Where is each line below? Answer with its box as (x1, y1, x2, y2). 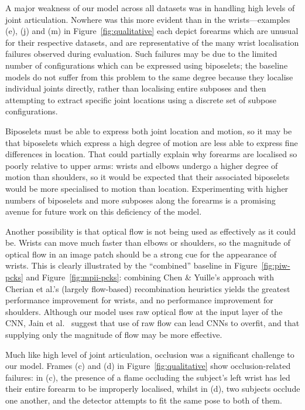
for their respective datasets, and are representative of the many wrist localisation (5, 36, 299, 48)
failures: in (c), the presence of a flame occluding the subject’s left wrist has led (5, 371, 290, 383)
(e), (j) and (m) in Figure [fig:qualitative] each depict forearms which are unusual (5, 25, 299, 37)
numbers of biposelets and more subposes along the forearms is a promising (5, 194, 276, 206)
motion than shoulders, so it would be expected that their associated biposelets (5, 171, 290, 183)
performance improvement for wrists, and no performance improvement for (5, 294, 273, 306)
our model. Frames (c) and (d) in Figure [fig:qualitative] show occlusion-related (5, 360, 291, 372)
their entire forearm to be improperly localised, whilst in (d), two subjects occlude (5, 382, 300, 395)
